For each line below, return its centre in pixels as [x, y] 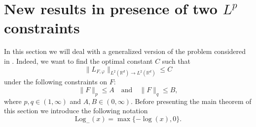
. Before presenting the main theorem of [191, 101]
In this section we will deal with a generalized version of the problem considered [125, 51]
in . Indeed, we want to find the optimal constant [78, 61]
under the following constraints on [56, 82]
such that [176, 61]
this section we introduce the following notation [76, 111]
